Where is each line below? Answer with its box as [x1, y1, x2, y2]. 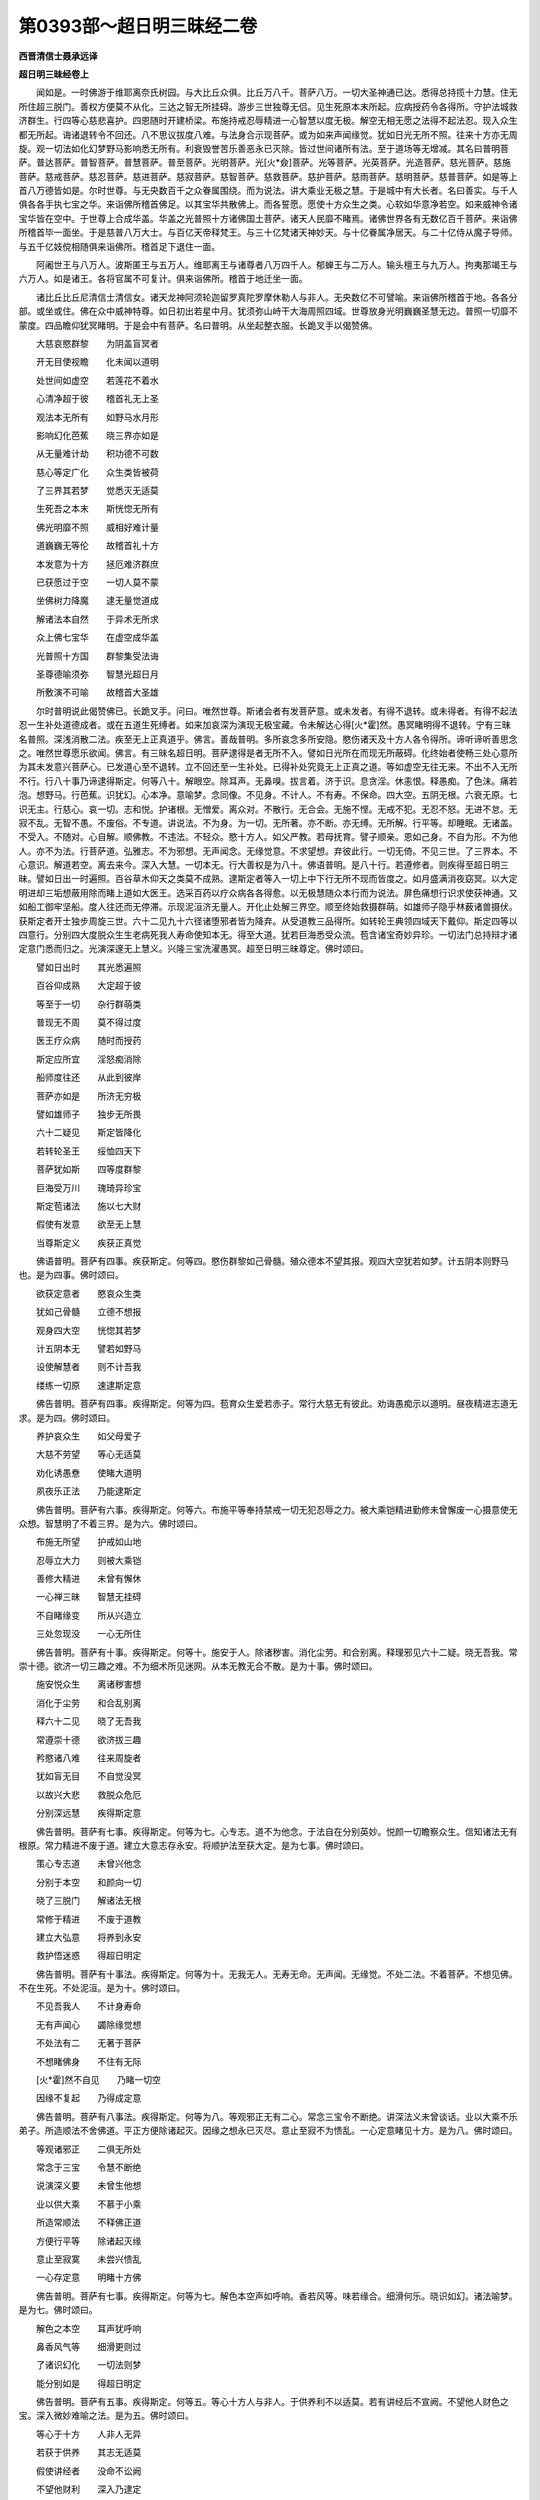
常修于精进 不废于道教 [35, 1913, 142, 1925]
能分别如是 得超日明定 [35, 2377, 142, 2389]
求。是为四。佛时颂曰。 [18, 1411, 115, 1424]
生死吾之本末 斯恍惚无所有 [35, 503, 159, 515]
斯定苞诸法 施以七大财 [35, 1200, 142, 1212]
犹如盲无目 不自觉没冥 [35, 1770, 142, 1782]
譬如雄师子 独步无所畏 [35, 1108, 142, 1120]
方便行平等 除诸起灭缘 [35, 2235, 142, 2247]
